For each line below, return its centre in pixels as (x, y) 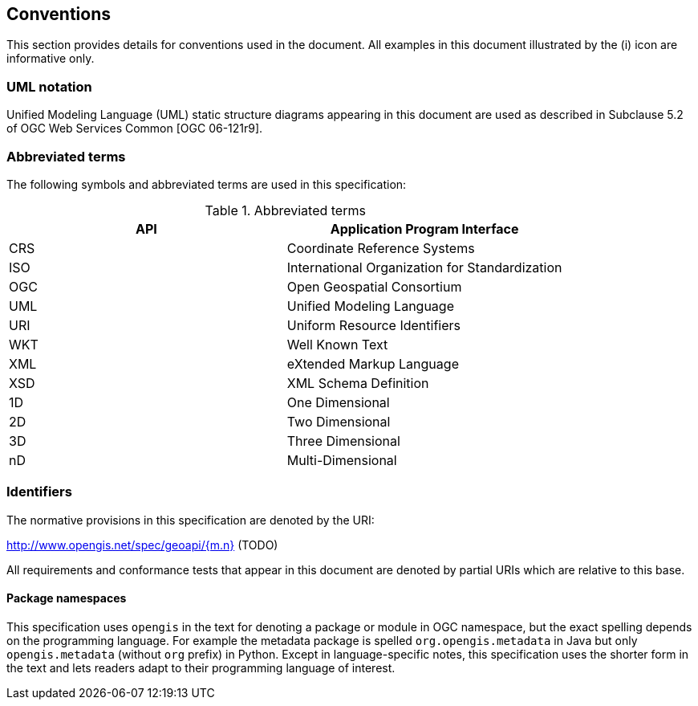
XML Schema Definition (358, 383)
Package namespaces (67, 598)
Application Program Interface (424, 229)
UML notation (49, 86)
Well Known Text (337, 344)
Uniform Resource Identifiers (374, 325)
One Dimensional (338, 402)
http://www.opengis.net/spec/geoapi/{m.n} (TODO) (142, 545)
